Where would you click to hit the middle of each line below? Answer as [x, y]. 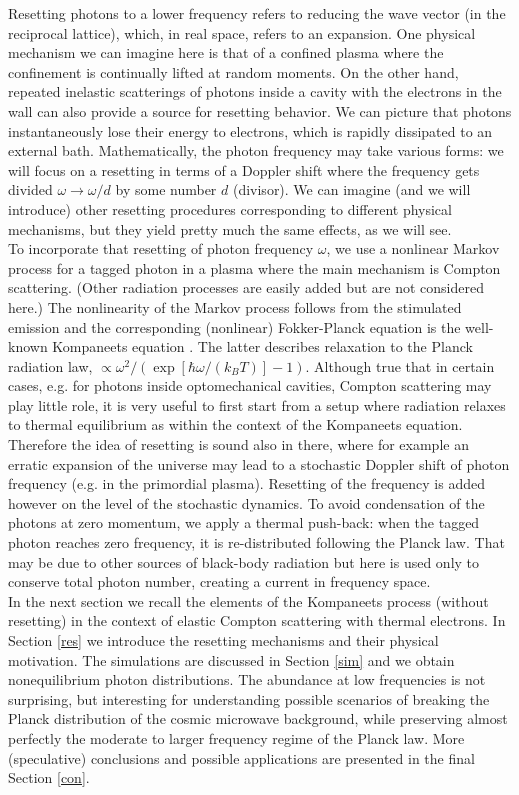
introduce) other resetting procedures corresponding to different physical [230, 208]
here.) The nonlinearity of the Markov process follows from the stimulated [235, 306]
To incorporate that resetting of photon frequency [161, 248]
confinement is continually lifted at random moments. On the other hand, [233, 71]
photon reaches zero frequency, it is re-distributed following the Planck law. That [256, 542]
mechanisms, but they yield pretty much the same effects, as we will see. [230, 228]
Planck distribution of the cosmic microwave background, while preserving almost [258, 718]
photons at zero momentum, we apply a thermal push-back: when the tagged [244, 522]
